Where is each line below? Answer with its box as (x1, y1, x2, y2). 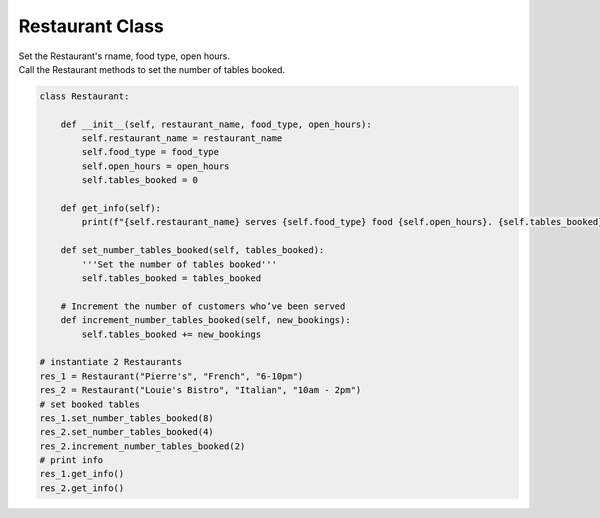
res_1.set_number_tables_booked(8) (39, 412, 214, 424)
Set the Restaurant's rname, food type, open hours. (18, 50, 230, 62)
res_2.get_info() (39, 482, 125, 494)
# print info (39, 455, 104, 466)
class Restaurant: (39, 90, 130, 102)
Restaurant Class (18, 15, 164, 37)
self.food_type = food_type (81, 146, 220, 158)
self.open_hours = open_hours (81, 160, 230, 172)
